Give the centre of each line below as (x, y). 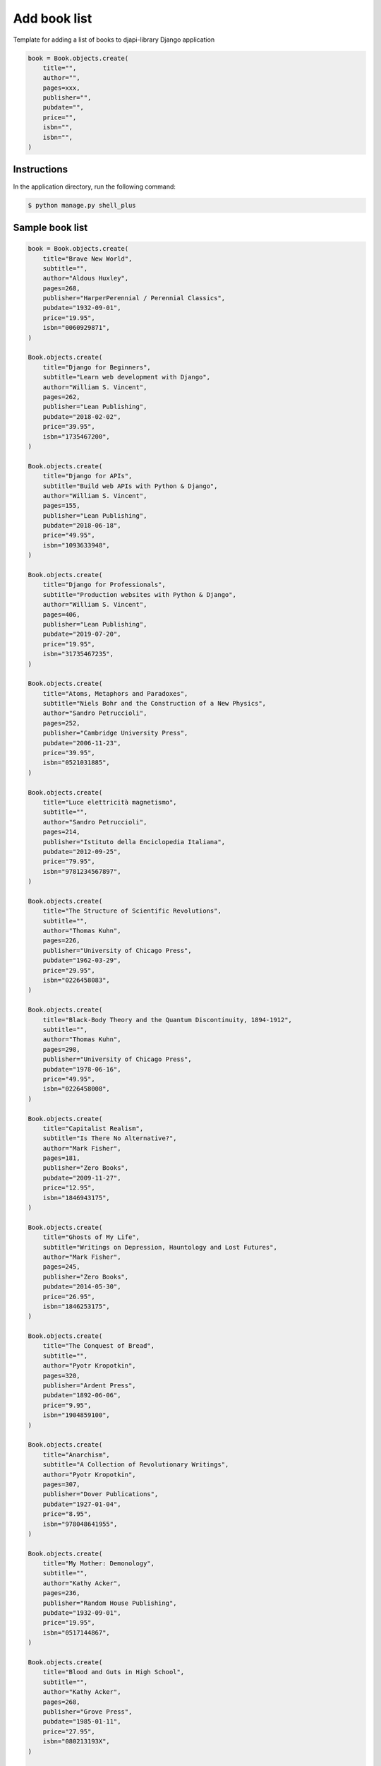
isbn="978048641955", (80, 1524)
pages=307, (61, 1484)
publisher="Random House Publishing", (110, 1603)
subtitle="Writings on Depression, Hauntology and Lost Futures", (160, 1247)
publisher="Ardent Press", (90, 1386)
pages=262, (61, 397)
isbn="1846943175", (77, 1198)
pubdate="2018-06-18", (82, 526)
